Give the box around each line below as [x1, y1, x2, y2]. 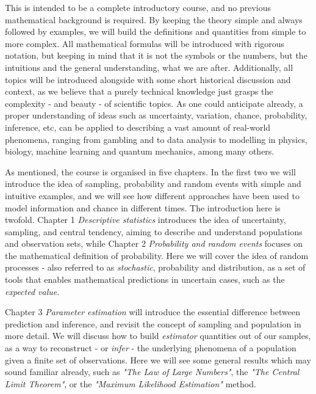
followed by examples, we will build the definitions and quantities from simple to [5, 25, 306, 38]
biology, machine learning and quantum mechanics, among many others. [5, 145, 275, 158]
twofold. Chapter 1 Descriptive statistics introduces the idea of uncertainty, [5, 213, 286, 226]
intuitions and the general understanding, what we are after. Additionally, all [5, 60, 293, 73]
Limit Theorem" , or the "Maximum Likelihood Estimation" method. [5, 377, 256, 390]
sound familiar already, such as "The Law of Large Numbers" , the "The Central [5, 365, 300, 378]
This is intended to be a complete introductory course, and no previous [5, 1, 271, 13]
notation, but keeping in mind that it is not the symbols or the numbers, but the [5, 49, 307, 62]
